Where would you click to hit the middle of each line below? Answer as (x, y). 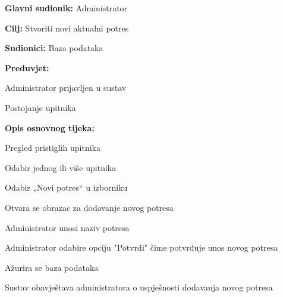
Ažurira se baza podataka (52, 267)
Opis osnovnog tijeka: (50, 127)
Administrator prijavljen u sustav (66, 88)
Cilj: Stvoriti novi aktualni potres (67, 28)
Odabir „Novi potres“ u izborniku (66, 187)
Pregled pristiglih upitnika (53, 148)
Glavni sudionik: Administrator (66, 8)
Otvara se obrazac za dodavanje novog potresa (89, 207)
